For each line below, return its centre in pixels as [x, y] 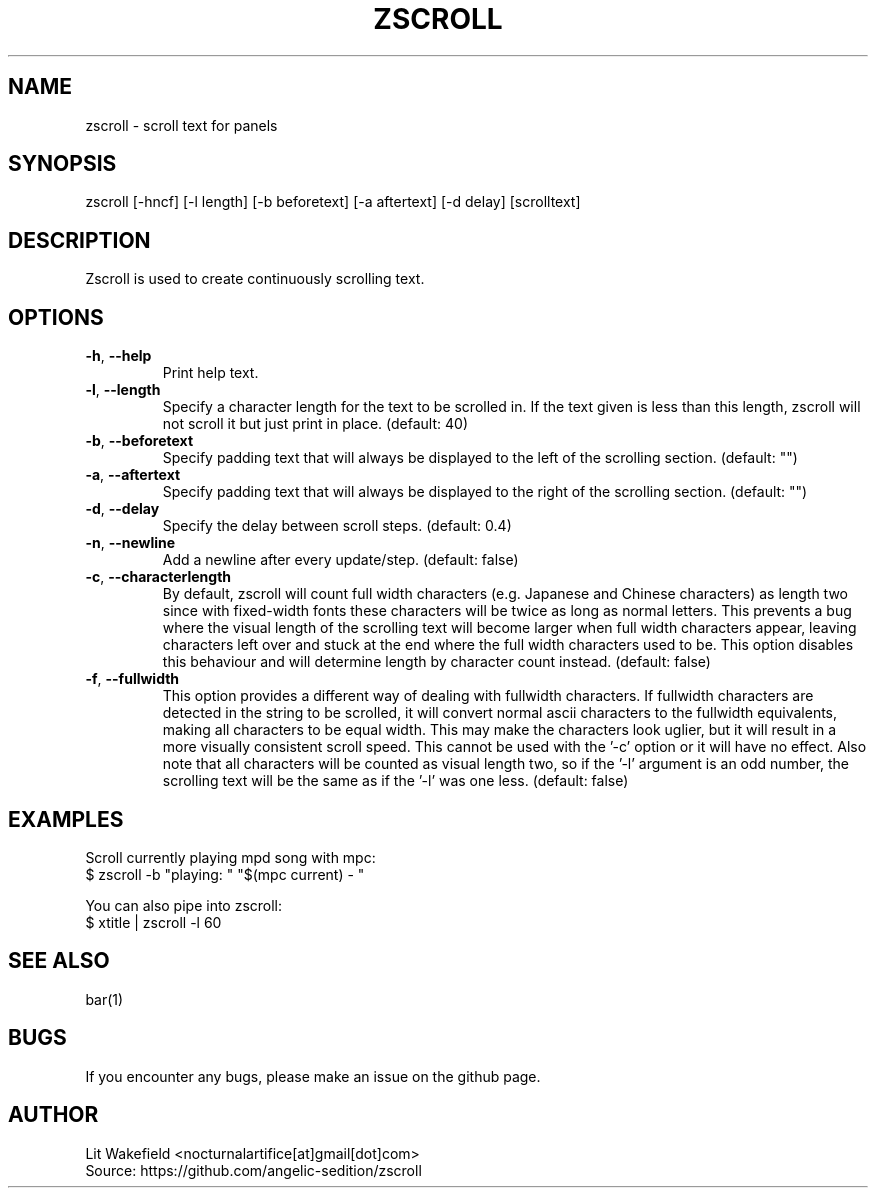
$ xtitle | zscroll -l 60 [153, 922]
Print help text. [210, 373]
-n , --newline [130, 543]
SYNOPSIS [62, 164]
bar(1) [104, 999]
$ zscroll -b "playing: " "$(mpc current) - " [225, 874]
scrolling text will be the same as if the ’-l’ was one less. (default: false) [395, 781]
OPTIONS [56, 317]
